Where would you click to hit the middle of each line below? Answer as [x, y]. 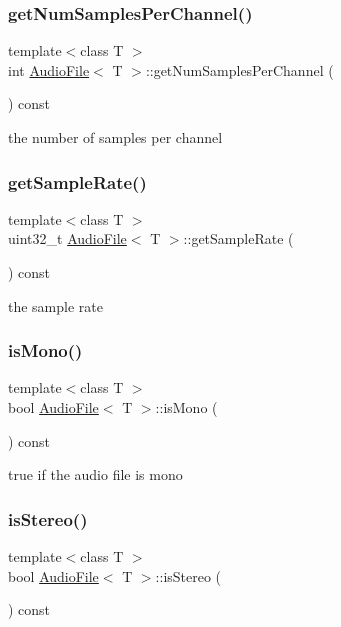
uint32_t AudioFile [67, 238]
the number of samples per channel [115, 137]
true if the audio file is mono [95, 474]
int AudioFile [49, 69]
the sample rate [55, 305]
